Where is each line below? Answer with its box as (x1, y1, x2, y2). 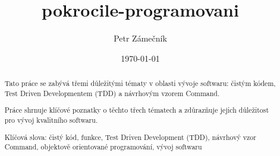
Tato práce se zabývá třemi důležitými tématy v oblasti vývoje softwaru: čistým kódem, (4, 78, 276, 88)
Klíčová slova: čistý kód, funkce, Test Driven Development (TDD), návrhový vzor (4, 132, 256, 142)
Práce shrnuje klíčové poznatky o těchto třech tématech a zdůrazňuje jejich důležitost (4, 105, 269, 115)
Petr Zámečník (114, 32, 167, 44)
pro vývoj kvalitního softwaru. (4, 114, 98, 125)
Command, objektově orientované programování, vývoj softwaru (4, 142, 202, 152)
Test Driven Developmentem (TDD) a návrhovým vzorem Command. (4, 88, 220, 98)
